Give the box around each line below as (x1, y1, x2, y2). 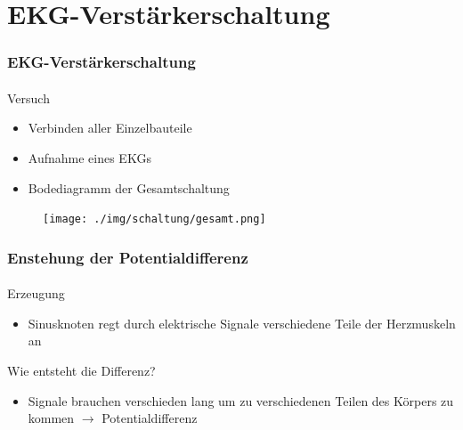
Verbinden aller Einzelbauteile (28, 118, 192, 137)
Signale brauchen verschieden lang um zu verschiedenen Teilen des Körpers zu (28, 391, 454, 410)
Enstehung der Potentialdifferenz (7, 246, 248, 268)
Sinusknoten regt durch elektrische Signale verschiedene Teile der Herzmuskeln (28, 313, 456, 332)
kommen (28, 409, 75, 427)
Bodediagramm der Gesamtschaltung (28, 178, 230, 197)
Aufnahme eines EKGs (28, 149, 151, 166)
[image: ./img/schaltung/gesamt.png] (43, 213, 266, 226)
